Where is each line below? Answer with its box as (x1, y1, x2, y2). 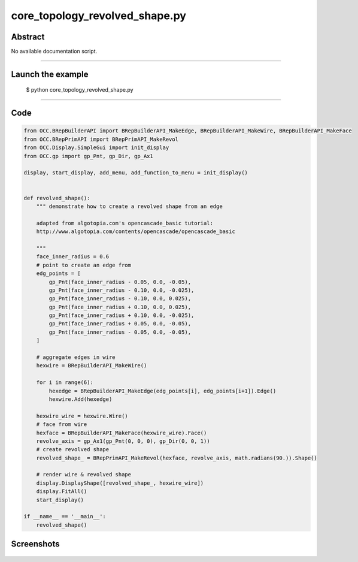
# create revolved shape (36, 446, 110, 453)
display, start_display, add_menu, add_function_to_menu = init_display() (23, 170, 248, 176)
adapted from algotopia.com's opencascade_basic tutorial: (36, 219, 214, 226)
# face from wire (36, 421, 87, 428)
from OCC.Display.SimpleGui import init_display (23, 144, 169, 151)
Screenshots (11, 539, 60, 549)
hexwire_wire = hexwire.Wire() (36, 412, 128, 419)
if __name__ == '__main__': (23, 513, 106, 520)
